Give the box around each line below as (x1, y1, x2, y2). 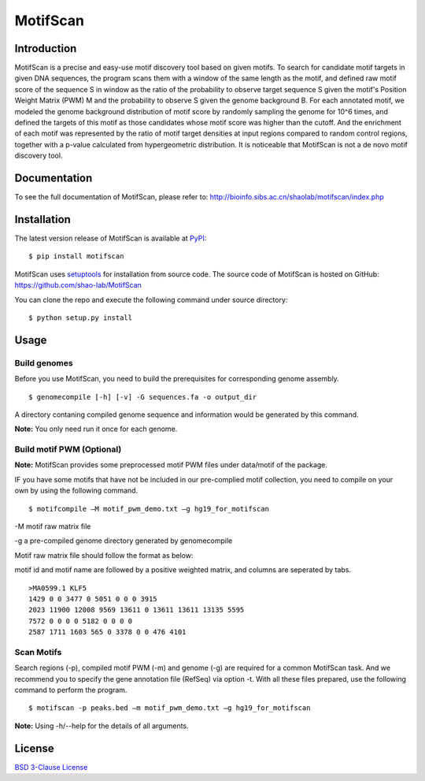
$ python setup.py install (28, 313, 133, 322)
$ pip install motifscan (28, 252, 124, 261)
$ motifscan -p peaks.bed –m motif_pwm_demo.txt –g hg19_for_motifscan (28, 704, 311, 712)
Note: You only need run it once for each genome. (14, 424, 178, 433)
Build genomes (14, 357, 74, 368)
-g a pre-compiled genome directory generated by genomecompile (14, 536, 233, 545)
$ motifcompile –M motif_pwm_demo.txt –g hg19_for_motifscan (28, 504, 269, 513)
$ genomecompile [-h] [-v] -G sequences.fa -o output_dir (28, 392, 257, 401)
